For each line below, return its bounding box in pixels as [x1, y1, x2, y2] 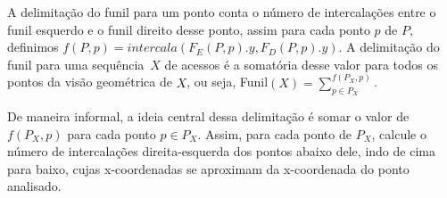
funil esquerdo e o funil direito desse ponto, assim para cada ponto [7, 20, 370, 38]
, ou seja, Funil [186, 72, 269, 91]
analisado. [7, 177, 62, 195]
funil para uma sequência [7, 54, 145, 73]
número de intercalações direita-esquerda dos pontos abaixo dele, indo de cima [7, 142, 435, 161]
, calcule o [371, 124, 426, 143]
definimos [7, 37, 59, 56]
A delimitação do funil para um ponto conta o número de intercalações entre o [7, 3, 436, 21]
